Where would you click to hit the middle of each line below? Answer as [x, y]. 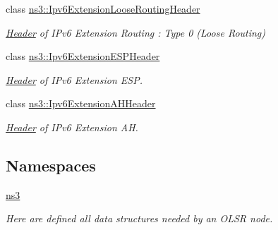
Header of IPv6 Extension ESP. [74, 79]
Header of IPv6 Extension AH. [72, 127]
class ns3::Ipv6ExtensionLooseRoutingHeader [103, 8]
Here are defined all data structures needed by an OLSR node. [139, 218]
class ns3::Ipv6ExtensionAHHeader [81, 103]
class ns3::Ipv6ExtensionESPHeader [83, 56]
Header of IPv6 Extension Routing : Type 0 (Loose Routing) [136, 32]
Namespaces [51, 165]
